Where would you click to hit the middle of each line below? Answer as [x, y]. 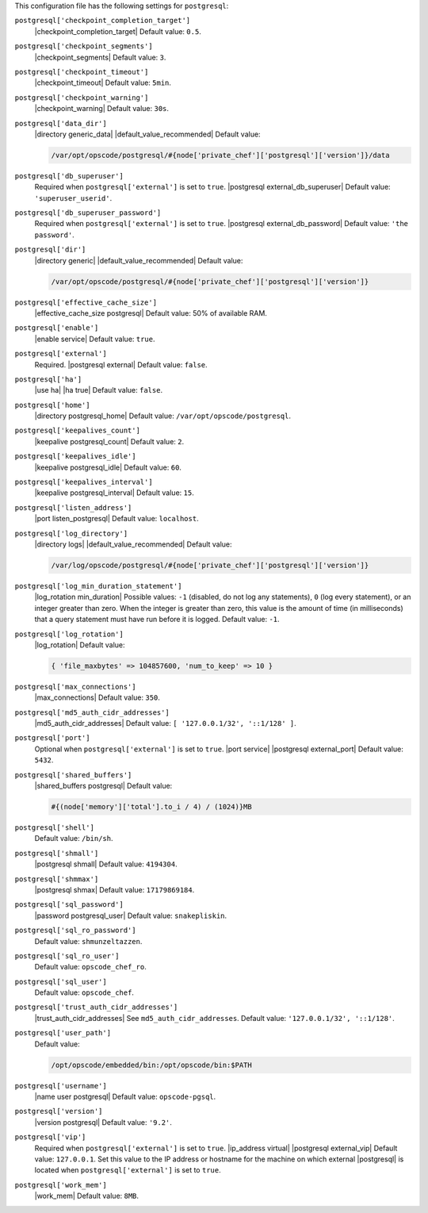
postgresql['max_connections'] [75, 687]
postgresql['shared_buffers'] [73, 775]
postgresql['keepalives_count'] [77, 431]
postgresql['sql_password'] [69, 905]
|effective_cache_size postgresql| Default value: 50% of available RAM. [151, 313]
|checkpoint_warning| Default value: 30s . [102, 109]
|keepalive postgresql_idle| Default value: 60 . [108, 467]
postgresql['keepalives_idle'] [75, 457]
